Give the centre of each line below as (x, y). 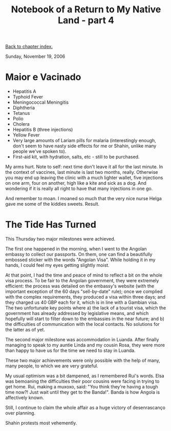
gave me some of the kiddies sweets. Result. (52, 204)
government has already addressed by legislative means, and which (77, 314)
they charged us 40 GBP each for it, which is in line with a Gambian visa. (82, 302)
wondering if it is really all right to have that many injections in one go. (79, 189)
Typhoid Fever (28, 97)
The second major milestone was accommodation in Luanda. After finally (82, 340)
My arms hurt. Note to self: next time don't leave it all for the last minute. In (84, 167)
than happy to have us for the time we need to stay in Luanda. (70, 350)
